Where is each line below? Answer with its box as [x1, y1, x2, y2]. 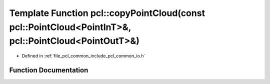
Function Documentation [9, 65, 88, 74]
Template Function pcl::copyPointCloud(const [9, 7, 205, 18]
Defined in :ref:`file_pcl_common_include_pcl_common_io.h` [21, 53, 145, 59]
